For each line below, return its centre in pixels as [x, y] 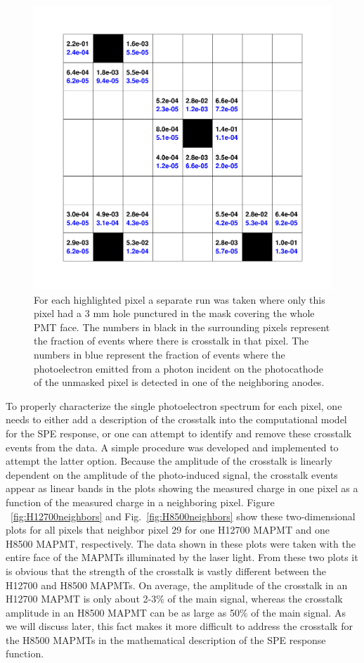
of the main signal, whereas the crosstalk [255, 599]
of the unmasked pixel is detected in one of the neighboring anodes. [179, 382]
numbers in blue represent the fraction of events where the [160, 354]
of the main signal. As [298, 612]
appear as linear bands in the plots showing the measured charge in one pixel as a [182, 488]
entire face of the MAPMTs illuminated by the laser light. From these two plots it [182, 557]
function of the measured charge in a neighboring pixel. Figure [140, 502]
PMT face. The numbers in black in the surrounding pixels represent [182, 327]
